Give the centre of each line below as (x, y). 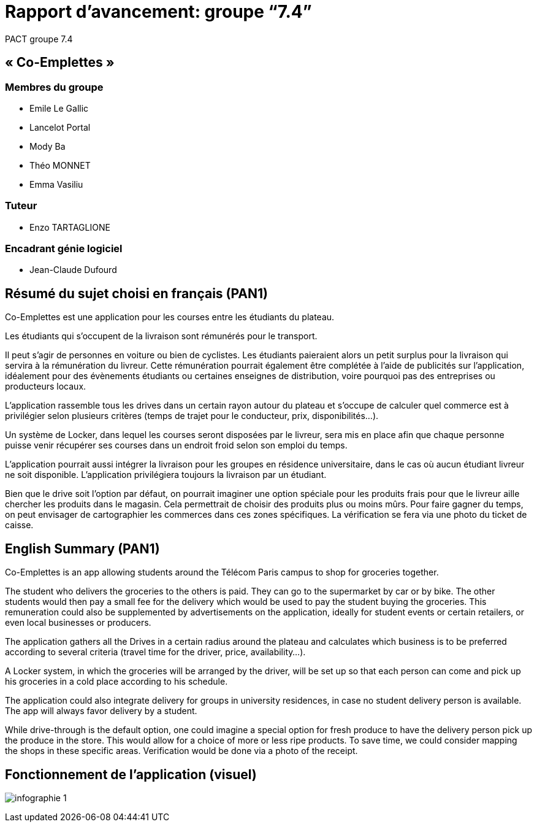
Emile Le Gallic (59, 108)
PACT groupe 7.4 (39, 39)
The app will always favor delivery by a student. (101, 711)
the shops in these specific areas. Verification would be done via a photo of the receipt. (181, 751)
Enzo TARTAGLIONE (70, 227)
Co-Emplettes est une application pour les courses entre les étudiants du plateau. (170, 317)
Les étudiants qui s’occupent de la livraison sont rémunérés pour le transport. (161, 336)
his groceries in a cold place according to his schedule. (116, 682)
